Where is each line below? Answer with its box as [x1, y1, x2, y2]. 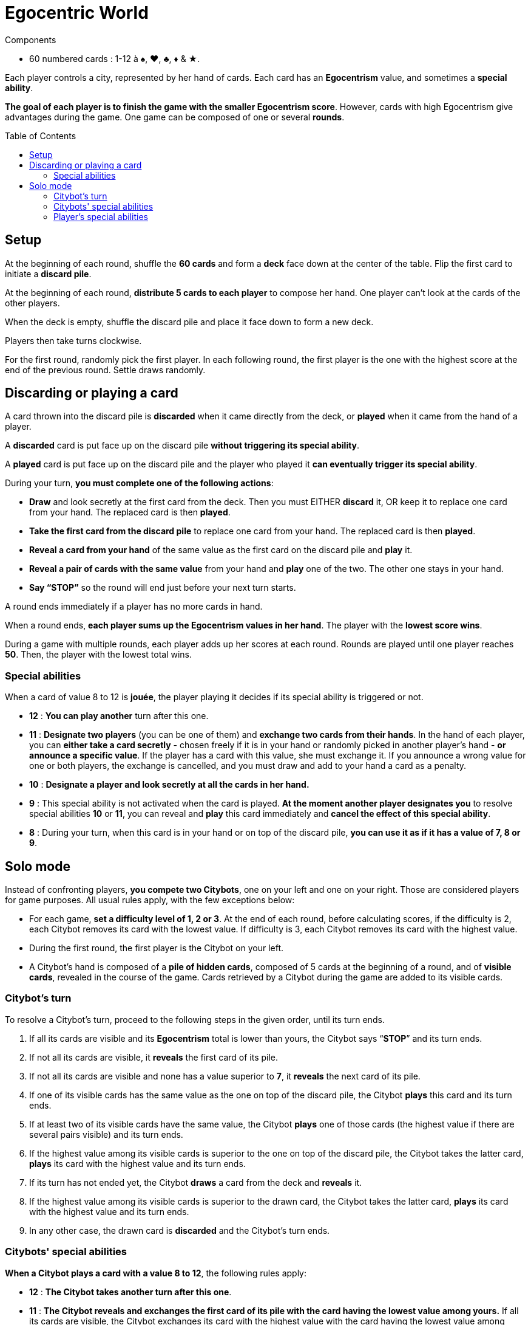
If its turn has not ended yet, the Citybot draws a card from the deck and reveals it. [29, 1177, 362, 1188]
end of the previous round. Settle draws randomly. [5, 364, 206, 375]
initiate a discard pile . [5, 268, 92, 279]
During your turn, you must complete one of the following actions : [5, 478, 274, 489]
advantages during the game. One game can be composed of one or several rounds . [5, 111, 345, 122]
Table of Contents [5, 130, 76, 141]
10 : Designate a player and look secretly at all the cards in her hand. [29, 779, 309, 790]
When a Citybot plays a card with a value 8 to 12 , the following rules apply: [5, 1267, 307, 1278]
